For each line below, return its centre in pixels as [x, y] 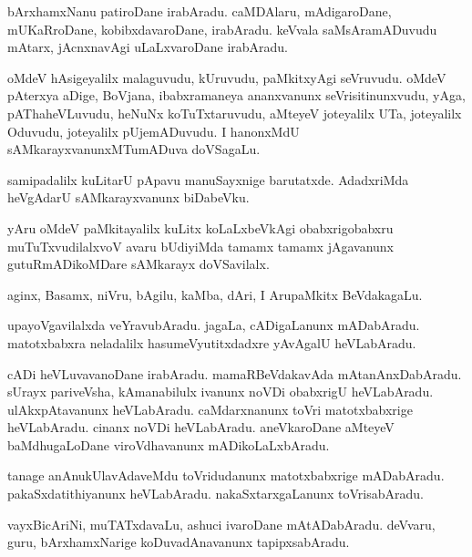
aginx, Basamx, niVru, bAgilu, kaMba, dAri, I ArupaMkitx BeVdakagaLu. [215, 294]
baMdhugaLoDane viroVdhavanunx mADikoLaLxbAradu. [169, 444]
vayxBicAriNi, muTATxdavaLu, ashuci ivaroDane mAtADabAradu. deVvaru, [221, 524]
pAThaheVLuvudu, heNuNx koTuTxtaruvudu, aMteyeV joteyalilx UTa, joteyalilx [235, 113]
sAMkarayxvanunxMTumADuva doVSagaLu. [134, 149]
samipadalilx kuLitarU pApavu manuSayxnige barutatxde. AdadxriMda [208, 179]
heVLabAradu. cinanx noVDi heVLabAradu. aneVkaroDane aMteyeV [201, 427]
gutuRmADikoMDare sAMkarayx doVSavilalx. [139, 264]
